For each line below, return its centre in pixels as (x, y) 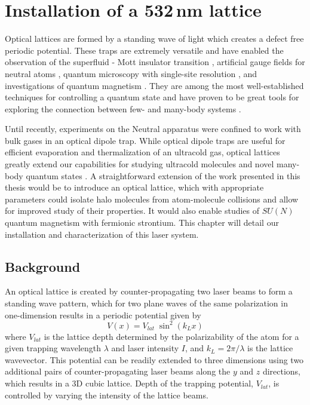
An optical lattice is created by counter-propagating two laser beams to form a (149, 291)
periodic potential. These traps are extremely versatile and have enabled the (144, 50)
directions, (282, 371)
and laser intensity (145, 348)
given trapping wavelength (53, 348)
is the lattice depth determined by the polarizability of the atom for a (171, 336)
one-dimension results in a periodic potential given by (103, 315)
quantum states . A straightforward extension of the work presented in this (163, 175)
